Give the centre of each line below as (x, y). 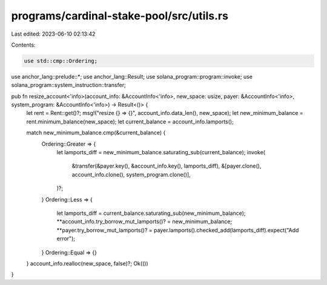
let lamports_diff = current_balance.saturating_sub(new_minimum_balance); (151, 213)
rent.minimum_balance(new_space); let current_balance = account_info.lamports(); (130, 122)
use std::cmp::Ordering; (61, 61)
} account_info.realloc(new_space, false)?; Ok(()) (87, 263)
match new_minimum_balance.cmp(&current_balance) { (96, 133)
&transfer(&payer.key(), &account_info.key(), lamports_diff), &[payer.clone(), (167, 166)
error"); (66, 238)
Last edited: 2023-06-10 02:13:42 (53, 34)
